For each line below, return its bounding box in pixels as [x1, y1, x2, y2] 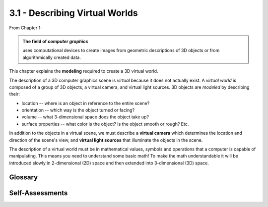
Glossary [9, 173, 38, 181]
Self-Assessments [9, 189, 68, 197]
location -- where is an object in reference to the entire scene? [21, 100, 150, 106]
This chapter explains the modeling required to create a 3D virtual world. [9, 68, 158, 74]
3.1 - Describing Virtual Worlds [9, 7, 138, 18]
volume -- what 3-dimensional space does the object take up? [21, 114, 149, 120]
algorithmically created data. [22, 54, 81, 60]
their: [9, 91, 20, 97]
